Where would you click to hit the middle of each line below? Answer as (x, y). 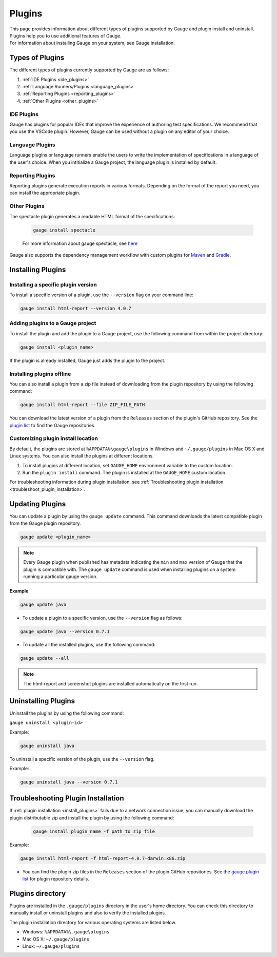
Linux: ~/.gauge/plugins (51, 946)
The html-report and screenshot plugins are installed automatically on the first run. (111, 683)
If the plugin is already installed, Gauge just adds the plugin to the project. (87, 360)
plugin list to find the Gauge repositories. (53, 425)
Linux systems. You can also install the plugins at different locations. (82, 456)
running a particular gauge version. (60, 577)
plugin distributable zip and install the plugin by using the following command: (92, 818)
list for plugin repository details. (56, 879)
